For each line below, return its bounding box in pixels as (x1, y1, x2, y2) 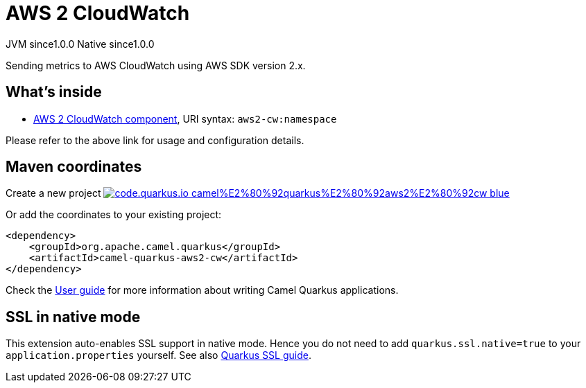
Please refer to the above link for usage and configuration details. (6, 134, 304, 146)
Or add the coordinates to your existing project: (6, 209, 222, 221)
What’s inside (6, 83, 102, 101)
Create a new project (6, 187, 101, 200)
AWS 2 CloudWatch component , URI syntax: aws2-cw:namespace (33, 112, 337, 125)
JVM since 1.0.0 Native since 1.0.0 (6, 37, 155, 50)
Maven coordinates (6, 158, 142, 176)
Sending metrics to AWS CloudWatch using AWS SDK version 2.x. (6, 59, 306, 71)
